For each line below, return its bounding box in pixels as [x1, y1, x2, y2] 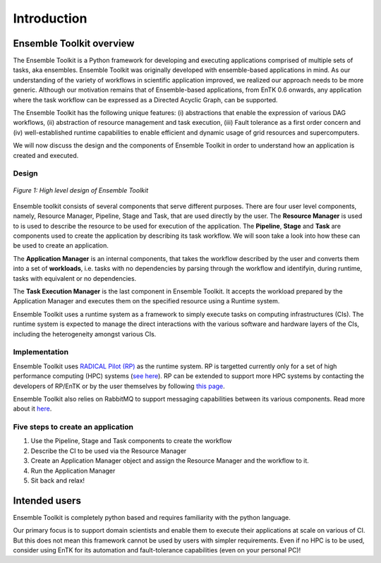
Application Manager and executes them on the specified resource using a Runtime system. [13, 297, 280, 305]
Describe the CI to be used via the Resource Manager [30, 447, 187, 455]
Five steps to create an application [13, 422, 134, 432]
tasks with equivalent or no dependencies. [13, 274, 137, 282]
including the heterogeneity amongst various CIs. [13, 329, 157, 338]
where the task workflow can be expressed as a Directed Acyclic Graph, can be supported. [13, 95, 278, 104]
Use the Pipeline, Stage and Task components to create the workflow [30, 437, 232, 445]
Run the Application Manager [30, 466, 116, 475]
